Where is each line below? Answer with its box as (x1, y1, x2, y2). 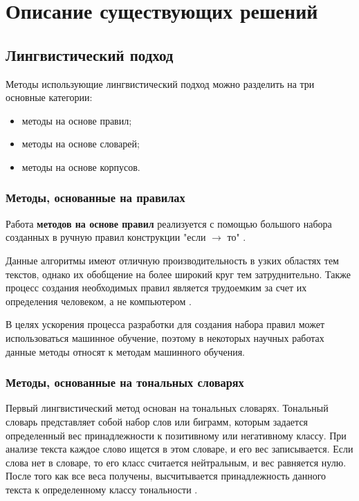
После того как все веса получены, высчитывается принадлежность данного (6, 468, 326, 483)
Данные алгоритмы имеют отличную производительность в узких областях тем (6, 253, 339, 267)
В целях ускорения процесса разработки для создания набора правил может (6, 317, 325, 331)
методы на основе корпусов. (21, 159, 140, 174)
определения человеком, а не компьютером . (6, 293, 192, 308)
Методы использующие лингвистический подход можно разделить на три (6, 76, 315, 91)
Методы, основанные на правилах (6, 189, 185, 206)
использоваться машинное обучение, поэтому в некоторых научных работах (6, 330, 324, 345)
